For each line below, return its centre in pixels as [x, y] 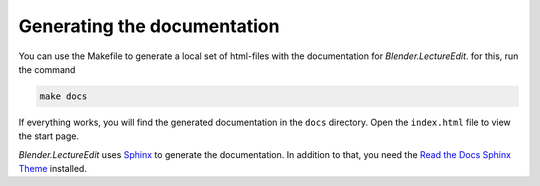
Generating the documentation [149, 26]
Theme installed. [52, 169]
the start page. [49, 136]
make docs [63, 96]
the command [47, 69]
